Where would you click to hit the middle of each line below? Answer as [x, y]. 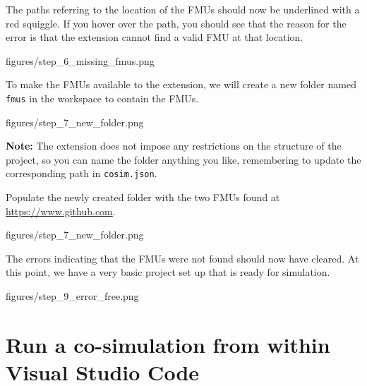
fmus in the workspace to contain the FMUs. [102, 98]
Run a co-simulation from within [168, 344]
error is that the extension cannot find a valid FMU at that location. [155, 37]
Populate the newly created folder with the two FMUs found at [143, 197]
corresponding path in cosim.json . [82, 173]
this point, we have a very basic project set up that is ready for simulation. [168, 272]
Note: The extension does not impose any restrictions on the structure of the [174, 146]
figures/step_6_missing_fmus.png [80, 60]
